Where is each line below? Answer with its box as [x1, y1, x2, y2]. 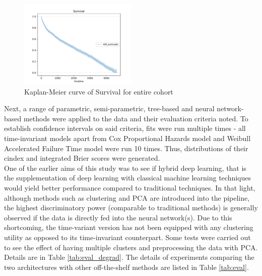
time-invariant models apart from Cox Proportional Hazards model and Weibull [4, 132, 251, 143]
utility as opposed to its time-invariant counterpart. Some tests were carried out [4, 232, 251, 242]
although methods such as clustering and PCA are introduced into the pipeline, [4, 192, 250, 203]
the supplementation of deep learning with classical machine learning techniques [4, 172, 251, 183]
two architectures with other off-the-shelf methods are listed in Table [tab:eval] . [4, 261, 249, 272]
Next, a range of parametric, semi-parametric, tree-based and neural [4, 103, 215, 114]
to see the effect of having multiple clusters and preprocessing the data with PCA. [4, 242, 258, 252]
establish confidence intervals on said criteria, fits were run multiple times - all [4, 123, 246, 133]
